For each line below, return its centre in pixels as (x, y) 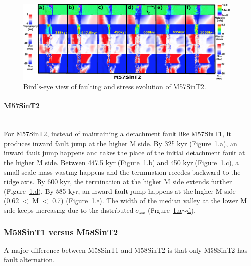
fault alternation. (29, 259)
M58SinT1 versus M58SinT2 (61, 232)
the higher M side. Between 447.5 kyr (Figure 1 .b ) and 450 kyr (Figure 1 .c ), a (122, 162)
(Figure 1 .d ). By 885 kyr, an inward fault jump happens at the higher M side (120, 191)
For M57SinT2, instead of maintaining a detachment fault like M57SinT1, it (117, 134)
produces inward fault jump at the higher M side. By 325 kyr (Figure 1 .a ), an (121, 143)
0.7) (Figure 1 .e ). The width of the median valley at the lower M (150, 200)
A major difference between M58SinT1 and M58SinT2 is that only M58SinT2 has (126, 250)
